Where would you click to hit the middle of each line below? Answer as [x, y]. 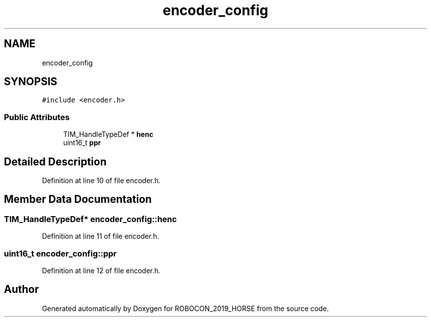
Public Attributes [37, 117]
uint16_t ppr [82, 143]
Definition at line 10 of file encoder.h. [101, 181]
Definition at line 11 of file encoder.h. [101, 236]
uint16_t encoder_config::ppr [60, 253]
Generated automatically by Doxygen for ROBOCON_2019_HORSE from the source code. [185, 308]
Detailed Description [55, 161]
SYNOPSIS [31, 82]
